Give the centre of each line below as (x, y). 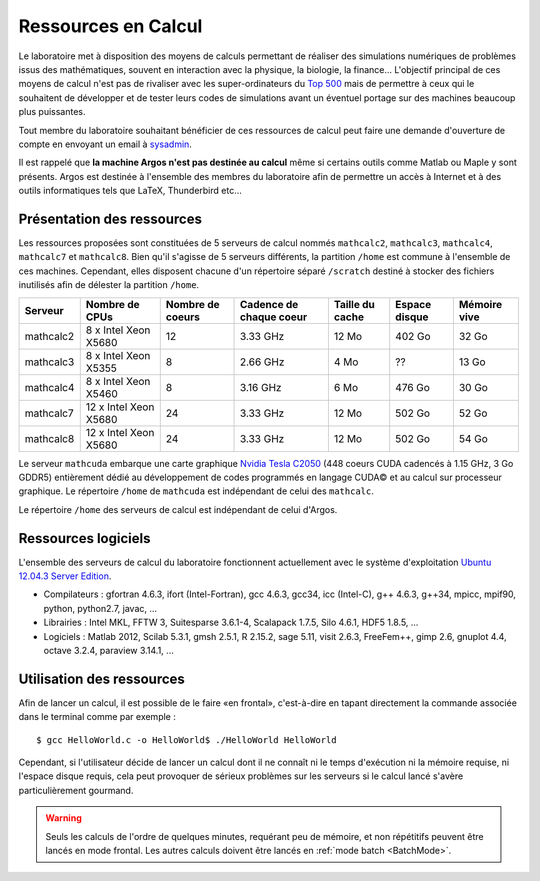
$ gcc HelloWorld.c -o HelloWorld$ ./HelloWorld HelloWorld (186, 739)
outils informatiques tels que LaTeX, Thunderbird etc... (130, 191)
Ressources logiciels (84, 538)
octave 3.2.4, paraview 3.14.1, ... (108, 650)
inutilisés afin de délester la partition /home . (109, 285)
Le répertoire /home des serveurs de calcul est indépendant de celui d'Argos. (178, 509)
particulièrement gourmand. (76, 790)
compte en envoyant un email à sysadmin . (105, 144)
